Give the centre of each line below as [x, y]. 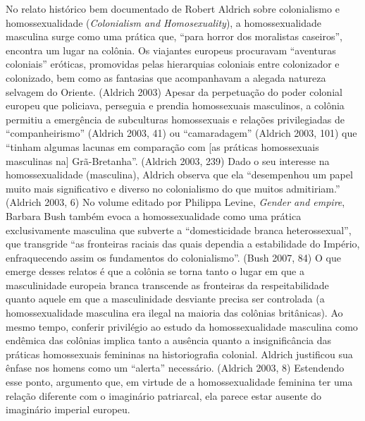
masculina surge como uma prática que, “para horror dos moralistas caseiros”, [174, 36]
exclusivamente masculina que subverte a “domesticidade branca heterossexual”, [179, 230]
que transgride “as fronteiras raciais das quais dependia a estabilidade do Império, [183, 244]
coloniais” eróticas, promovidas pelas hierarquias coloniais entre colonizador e [173, 64]
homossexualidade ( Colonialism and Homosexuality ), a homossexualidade [163, 22]
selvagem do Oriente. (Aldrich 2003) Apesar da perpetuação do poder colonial [174, 91]
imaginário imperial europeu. [68, 409]
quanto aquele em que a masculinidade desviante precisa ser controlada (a [165, 299]
